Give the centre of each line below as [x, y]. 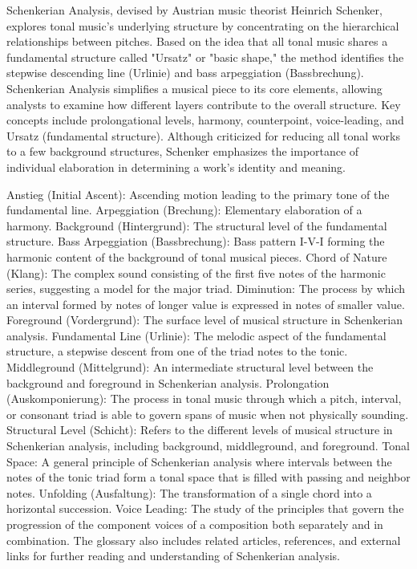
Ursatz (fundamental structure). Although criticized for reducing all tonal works [203, 135]
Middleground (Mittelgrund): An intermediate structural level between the [190, 367]
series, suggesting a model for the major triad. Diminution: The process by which [206, 289]
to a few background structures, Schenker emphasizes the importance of [183, 151]
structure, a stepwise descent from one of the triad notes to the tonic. [177, 351]
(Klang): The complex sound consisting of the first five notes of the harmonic [196, 272]
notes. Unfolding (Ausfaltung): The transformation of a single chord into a [189, 492]
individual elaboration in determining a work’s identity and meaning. [176, 167]
